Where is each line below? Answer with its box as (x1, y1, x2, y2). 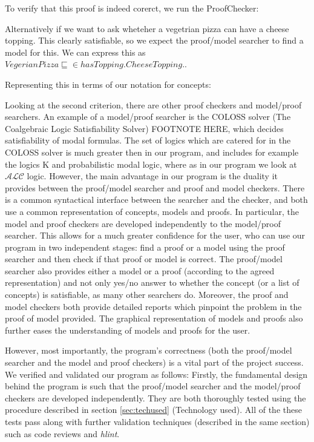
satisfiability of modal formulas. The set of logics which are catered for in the (5, 134, 291, 147)
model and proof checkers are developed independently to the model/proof (5, 217, 281, 229)
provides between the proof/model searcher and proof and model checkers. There (5, 181, 305, 194)
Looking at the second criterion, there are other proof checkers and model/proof (5, 98, 302, 111)
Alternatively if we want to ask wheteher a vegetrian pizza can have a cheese (5, 22, 289, 35)
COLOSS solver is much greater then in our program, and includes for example (5, 145, 299, 158)
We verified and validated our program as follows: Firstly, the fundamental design (5, 368, 308, 380)
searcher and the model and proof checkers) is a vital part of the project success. (5, 356, 304, 369)
